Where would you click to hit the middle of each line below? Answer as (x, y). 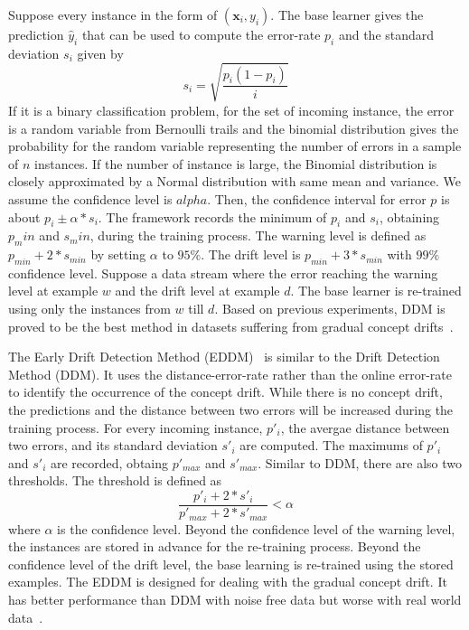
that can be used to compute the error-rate (201, 34)
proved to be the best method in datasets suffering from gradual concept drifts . (231, 326)
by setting (118, 254)
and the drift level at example (197, 291)
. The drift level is (251, 254)
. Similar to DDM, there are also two (360, 462)
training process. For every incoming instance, (136, 427)
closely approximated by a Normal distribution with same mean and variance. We (234, 181)
